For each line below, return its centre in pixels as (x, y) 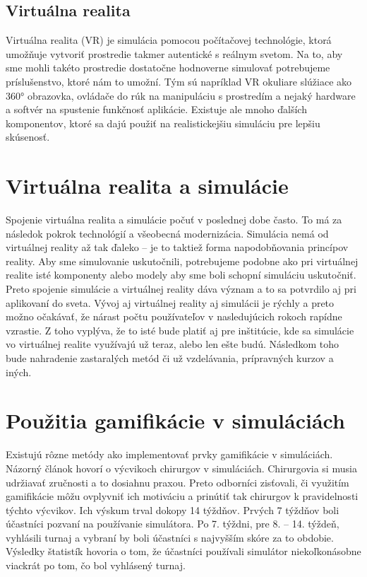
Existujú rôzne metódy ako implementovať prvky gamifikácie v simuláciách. (169, 454)
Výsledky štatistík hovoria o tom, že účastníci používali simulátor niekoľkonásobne (183, 551)
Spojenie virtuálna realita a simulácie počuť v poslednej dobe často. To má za (174, 220)
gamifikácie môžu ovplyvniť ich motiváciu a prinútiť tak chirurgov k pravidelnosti (182, 496)
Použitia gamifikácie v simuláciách (175, 420)
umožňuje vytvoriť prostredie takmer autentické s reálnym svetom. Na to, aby (174, 53)
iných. (19, 372)
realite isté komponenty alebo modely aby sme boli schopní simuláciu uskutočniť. (181, 275)
